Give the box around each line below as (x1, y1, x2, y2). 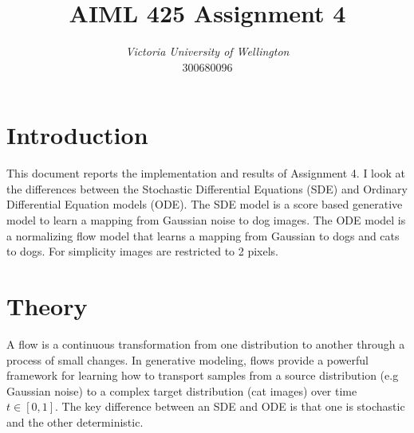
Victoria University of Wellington (125, 43, 290, 60)
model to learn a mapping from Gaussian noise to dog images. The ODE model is (6, 212, 406, 228)
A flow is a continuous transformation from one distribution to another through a (6, 335, 405, 352)
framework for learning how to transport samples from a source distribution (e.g (6, 367, 399, 384)
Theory (6, 290, 88, 322)
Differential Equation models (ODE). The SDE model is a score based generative (6, 196, 403, 213)
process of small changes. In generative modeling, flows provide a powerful (6, 351, 369, 368)
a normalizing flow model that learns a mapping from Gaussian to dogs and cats (6, 227, 400, 244)
